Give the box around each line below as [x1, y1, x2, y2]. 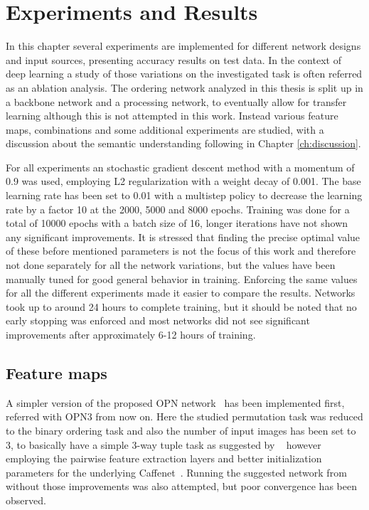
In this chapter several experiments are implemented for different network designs [6, 38, 361, 53]
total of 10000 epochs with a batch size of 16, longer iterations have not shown [6, 216, 348, 230]
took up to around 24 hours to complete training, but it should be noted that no [6, 299, 357, 314]
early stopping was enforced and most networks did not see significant [6, 313, 310, 328]
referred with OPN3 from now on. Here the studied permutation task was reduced [6, 409, 363, 424]
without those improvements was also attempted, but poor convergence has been [6, 479, 357, 494]
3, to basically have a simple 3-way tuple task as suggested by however [6, 437, 321, 452]
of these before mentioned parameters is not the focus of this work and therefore [6, 243, 356, 258]
